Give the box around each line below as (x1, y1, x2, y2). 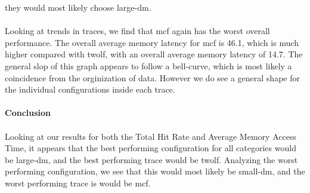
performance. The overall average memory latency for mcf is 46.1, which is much (5, 36, 299, 48)
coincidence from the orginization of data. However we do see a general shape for (5, 71, 300, 84)
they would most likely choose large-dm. (5, 1, 151, 13)
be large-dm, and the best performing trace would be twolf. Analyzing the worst (5, 153, 298, 166)
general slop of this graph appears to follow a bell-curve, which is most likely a (5, 59, 292, 72)
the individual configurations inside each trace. (5, 83, 175, 96)
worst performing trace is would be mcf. (5, 176, 151, 189)
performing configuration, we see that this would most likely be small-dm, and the (5, 165, 305, 177)
